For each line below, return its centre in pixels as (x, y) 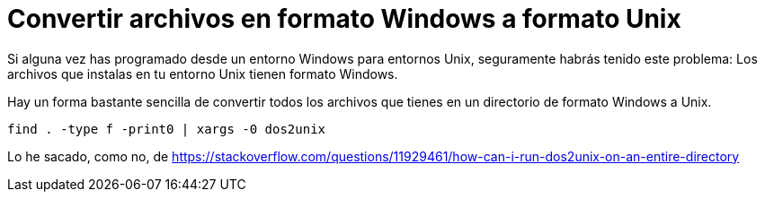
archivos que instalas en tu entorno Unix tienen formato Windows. (203, 74)
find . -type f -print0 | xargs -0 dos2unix (167, 129)
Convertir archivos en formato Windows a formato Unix (344, 19)
